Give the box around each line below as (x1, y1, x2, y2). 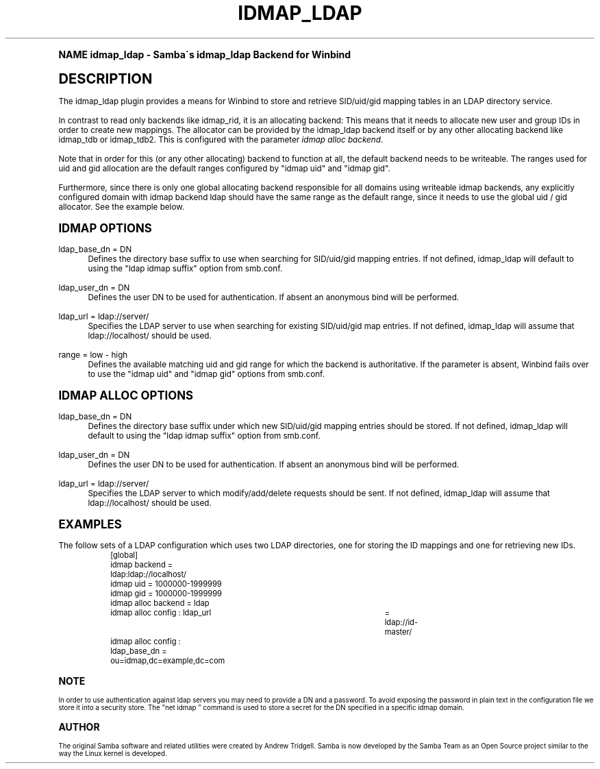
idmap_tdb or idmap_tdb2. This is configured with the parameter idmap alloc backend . (58, 134, 384, 145)
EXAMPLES (58, 517, 122, 531)
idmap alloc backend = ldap (110, 598, 210, 608)
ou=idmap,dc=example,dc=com (110, 655, 225, 666)
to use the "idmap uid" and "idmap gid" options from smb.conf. (88, 369, 325, 379)
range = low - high (58, 350, 128, 360)
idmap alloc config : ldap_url (110, 607, 212, 618)
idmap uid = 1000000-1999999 (110, 578, 222, 589)
